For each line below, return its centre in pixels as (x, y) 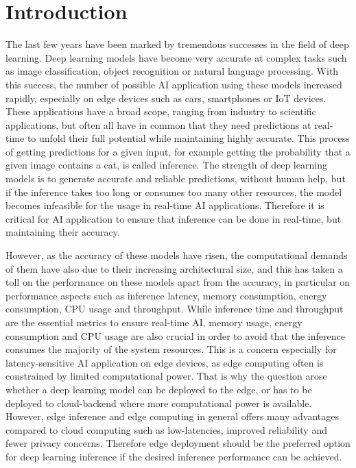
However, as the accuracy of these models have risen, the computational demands (177, 255)
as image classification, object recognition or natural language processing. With (172, 71)
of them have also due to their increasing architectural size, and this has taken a (174, 268)
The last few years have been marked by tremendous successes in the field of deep (177, 44)
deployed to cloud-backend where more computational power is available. (159, 403)
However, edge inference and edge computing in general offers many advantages (172, 416)
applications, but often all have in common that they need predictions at (158, 124)
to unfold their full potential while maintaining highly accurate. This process (188, 138)
